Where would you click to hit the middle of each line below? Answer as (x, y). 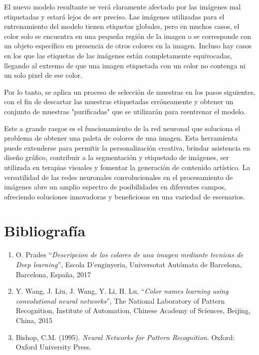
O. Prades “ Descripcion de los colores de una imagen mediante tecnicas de (129, 255)
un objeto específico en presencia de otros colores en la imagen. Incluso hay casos (128, 46)
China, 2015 (34, 320)
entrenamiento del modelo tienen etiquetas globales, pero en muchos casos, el (122, 26)
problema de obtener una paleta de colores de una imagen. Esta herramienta (121, 138)
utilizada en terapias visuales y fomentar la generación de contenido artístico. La (127, 167)
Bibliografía (45, 231)
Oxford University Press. (53, 347)
